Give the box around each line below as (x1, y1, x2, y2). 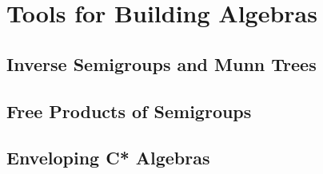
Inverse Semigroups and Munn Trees (6, 51, 317, 76)
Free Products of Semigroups (6, 98, 252, 123)
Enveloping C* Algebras (6, 145, 210, 170)
